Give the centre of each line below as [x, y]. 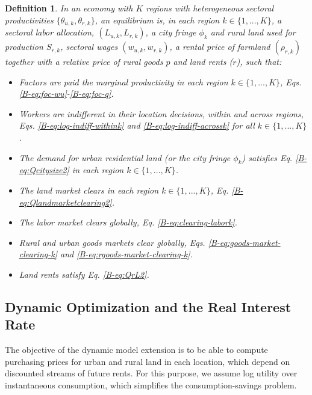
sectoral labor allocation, [50, 32]
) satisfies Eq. [267, 157]
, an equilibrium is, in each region [157, 20]
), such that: [259, 62]
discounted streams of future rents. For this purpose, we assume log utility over [151, 373]
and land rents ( [203, 62]
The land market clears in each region [89, 190]
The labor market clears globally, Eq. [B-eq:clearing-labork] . [128, 222]
